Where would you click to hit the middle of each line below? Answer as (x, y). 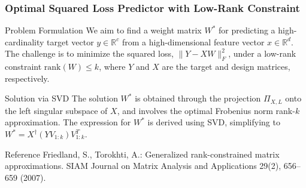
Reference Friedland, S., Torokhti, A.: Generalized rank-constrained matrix (142, 154)
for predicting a (247, 30)
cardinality (25, 41)
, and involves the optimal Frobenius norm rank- (206, 110)
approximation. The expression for (68, 122)
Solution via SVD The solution (61, 98)
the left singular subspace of (56, 110)
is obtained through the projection (198, 98)
